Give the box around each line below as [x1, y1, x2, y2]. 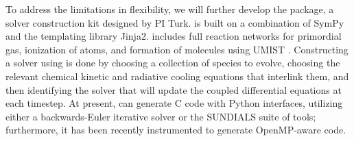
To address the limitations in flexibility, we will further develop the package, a [5, 2, 334, 16]
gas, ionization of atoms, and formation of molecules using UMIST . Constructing [5, 42, 349, 56]
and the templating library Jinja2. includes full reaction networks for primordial [5, 29, 342, 43]
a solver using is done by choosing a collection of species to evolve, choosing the [5, 55, 340, 70]
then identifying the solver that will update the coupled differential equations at [5, 82, 342, 97]
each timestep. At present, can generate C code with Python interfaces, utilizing [5, 96, 343, 110]
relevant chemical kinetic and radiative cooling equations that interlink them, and [5, 68, 349, 83]
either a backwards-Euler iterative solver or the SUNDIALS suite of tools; [5, 109, 316, 123]
